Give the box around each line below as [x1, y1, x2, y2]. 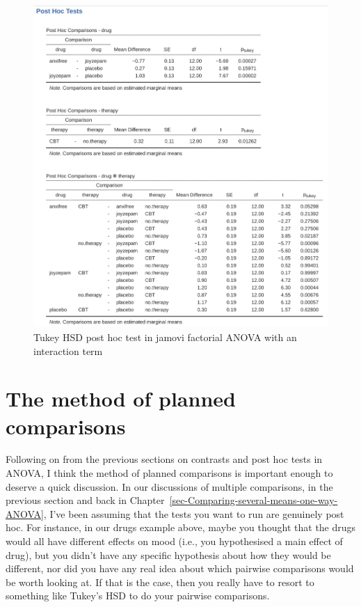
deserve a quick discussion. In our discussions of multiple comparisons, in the [6, 479, 333, 494]
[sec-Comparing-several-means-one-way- [169, 493, 338, 507]
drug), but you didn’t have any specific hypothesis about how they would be [6, 547, 331, 562]
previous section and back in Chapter [6, 493, 165, 507]
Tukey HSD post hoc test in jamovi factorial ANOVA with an [33, 329, 297, 344]
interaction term [33, 343, 103, 358]
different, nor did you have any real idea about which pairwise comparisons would [6, 561, 354, 576]
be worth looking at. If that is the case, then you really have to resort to [6, 574, 314, 589]
